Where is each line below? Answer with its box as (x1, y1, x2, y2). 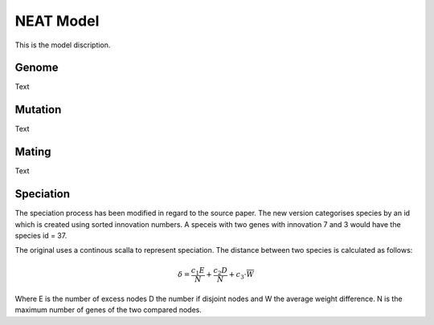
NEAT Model (14, 12, 100, 30)
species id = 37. (14, 230, 68, 240)
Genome (14, 61, 59, 75)
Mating (14, 145, 51, 159)
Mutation (14, 103, 62, 116)
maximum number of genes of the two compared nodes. (14, 305, 203, 315)
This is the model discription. (14, 40, 111, 50)
